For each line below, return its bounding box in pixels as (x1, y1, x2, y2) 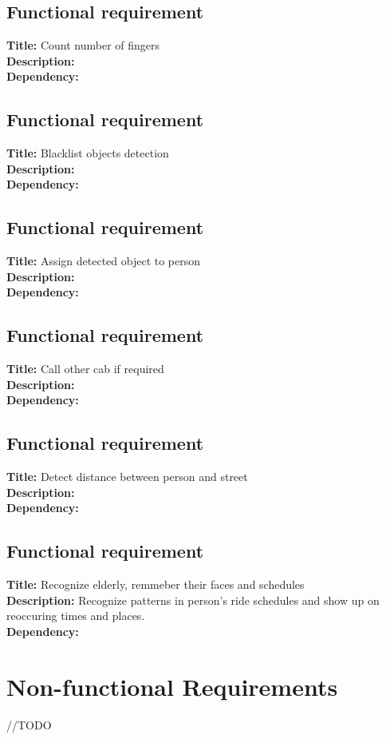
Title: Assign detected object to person (6, 252, 201, 269)
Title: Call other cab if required (6, 360, 164, 377)
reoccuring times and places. (6, 607, 145, 624)
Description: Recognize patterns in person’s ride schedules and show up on (6, 591, 380, 608)
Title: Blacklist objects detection (6, 145, 169, 161)
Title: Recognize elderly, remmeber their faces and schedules (6, 576, 305, 593)
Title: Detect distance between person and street (6, 468, 248, 485)
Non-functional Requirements (6, 669, 338, 702)
